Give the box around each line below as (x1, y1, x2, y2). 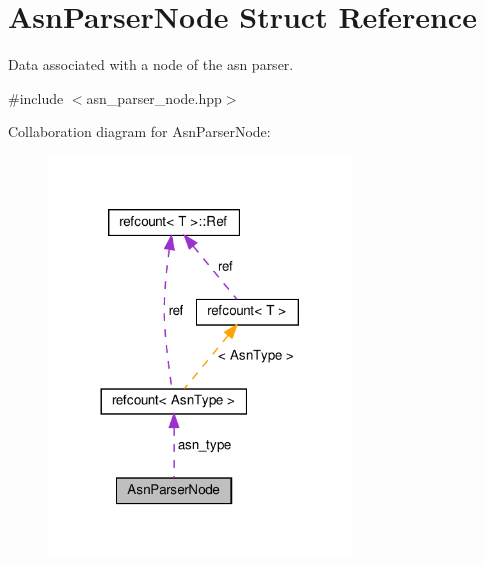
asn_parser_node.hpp (86, 87, 222, 108)
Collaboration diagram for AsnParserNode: (8, 121, 271, 142)
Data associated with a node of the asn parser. (8, 54, 294, 75)
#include (8, 87, 64, 108)
